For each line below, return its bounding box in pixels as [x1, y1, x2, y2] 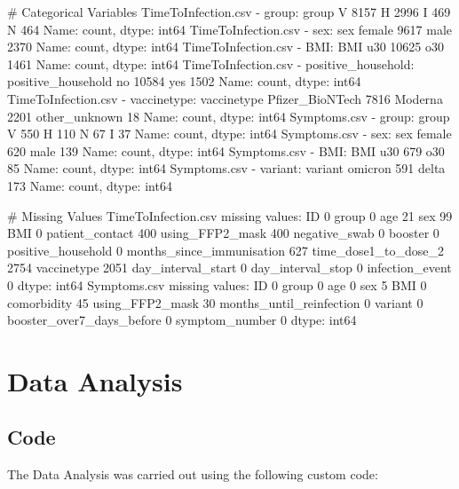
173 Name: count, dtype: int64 [7, 176, 172, 194]
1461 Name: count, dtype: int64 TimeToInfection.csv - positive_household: [7, 54, 415, 73]
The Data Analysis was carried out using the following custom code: [7, 465, 378, 484]
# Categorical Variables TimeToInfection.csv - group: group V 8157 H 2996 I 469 [7, 3, 451, 20]
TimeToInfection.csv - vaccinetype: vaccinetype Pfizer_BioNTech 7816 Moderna [7, 89, 443, 107]
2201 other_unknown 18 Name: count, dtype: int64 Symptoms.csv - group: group [7, 106, 450, 125]
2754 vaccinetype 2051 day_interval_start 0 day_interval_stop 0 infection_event [7, 258, 452, 277]
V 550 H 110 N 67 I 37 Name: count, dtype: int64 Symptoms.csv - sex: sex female [7, 124, 452, 143]
